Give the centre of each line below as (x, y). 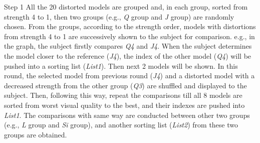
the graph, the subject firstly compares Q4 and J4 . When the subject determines (128, 46)
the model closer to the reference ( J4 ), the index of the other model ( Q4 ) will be (128, 55)
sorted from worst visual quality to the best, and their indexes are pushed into (124, 105)
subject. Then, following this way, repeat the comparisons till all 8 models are (123, 95)
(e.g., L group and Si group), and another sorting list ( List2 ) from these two (121, 125)
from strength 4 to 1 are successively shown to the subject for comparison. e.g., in (129, 36)
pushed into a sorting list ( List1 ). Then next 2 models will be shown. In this (121, 65)
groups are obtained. (36, 134)
